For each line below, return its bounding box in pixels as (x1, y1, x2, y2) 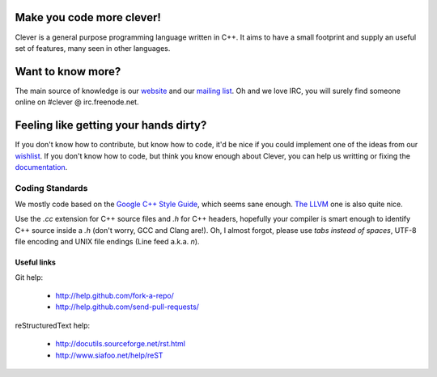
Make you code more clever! (15, 11, 162, 24)
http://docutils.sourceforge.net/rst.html (55, 339, 186, 349)
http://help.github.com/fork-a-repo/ (55, 290, 174, 300)
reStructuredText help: (15, 320, 91, 330)
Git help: (15, 272, 44, 282)
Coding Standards (15, 182, 88, 193)
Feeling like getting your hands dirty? (15, 118, 207, 133)
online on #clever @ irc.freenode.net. (15, 97, 139, 107)
